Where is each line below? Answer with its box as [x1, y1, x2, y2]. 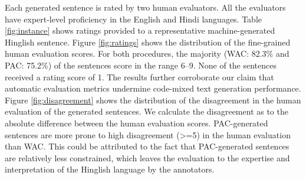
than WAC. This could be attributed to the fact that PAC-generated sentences [5, 140, 289, 152]
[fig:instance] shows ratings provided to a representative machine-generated [5, 24, 275, 37]
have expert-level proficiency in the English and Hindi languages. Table [5, 12, 262, 25]
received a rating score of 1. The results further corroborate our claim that [5, 70, 274, 83]
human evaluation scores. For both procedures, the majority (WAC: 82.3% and [5, 47, 289, 60]
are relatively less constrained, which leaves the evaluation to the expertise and [5, 151, 290, 164]
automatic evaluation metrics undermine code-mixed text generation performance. [5, 82, 301, 95]
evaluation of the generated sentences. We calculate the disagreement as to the [5, 105, 288, 118]
